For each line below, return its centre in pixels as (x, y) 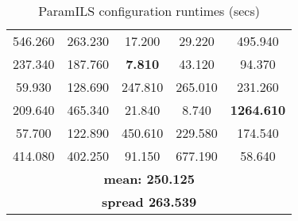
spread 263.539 (149, 202)
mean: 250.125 (149, 179)
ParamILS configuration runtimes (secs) (149, 11)
